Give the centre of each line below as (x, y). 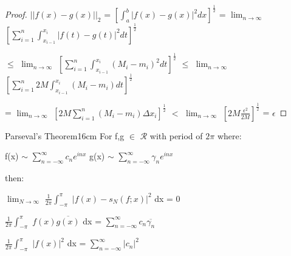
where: (229, 135)
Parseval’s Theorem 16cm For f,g (65, 135)
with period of (176, 135)
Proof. (16, 14)
